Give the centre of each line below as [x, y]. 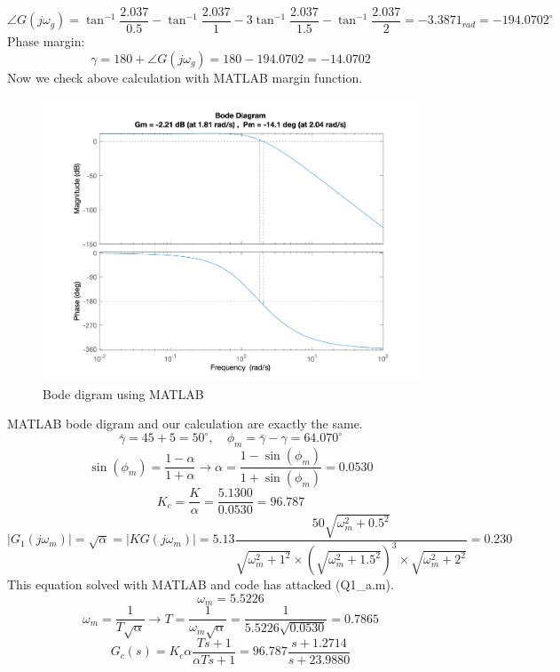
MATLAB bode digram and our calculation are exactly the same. [185, 424]
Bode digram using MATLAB [123, 393]
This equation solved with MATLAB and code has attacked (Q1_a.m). [201, 584]
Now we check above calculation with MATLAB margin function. [185, 77]
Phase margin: [46, 41]
